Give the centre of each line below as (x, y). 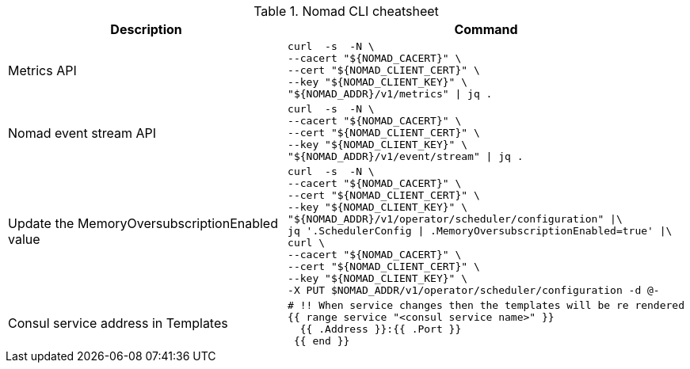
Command (486, 29)
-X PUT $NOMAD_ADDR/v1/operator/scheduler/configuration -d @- (474, 290)
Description (146, 29)
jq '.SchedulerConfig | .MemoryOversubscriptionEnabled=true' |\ (480, 231)
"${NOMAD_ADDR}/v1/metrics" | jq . (390, 94)
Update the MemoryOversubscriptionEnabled (143, 223)
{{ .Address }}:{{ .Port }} (381, 329)
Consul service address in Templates (118, 323)
